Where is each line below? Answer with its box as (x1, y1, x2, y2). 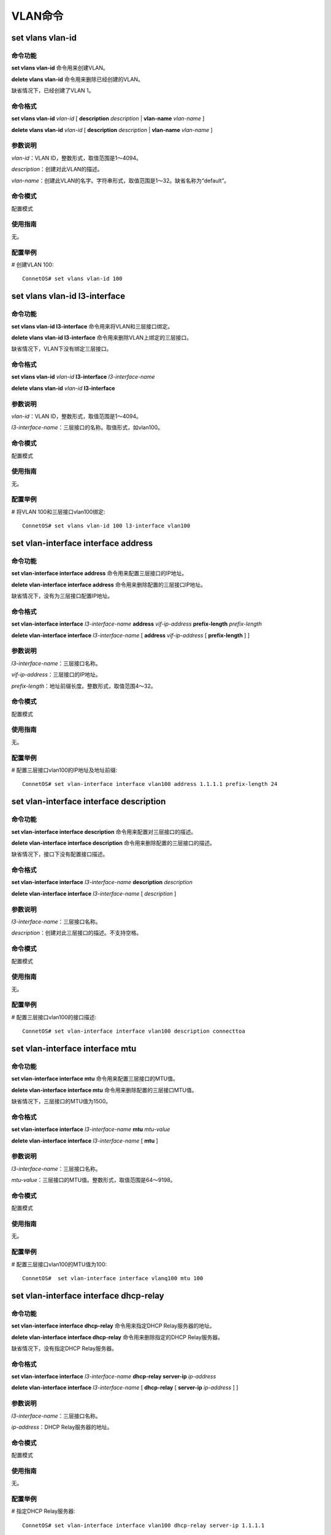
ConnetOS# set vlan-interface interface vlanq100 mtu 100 (22, 1275, 204, 1281)
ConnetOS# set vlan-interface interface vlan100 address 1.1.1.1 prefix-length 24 (22, 780, 278, 788)
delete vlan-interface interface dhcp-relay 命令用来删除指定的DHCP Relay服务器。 (11, 1333, 224, 1341)
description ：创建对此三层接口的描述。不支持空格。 (11, 929, 142, 936)
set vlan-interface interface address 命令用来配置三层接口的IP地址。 (11, 570, 188, 577)
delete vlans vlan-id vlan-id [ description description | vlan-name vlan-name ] (11, 126, 213, 133)
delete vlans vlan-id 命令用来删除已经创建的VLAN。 (11, 76, 144, 83)
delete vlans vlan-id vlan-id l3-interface (11, 384, 116, 392)
